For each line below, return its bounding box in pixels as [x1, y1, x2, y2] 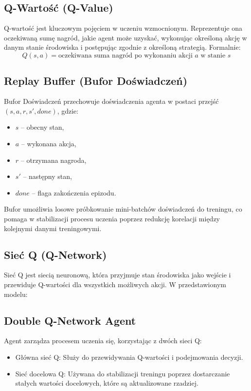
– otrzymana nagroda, [20, 155, 87, 165]
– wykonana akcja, [21, 138, 76, 148]
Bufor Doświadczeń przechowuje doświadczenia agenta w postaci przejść [4, 96, 219, 106]
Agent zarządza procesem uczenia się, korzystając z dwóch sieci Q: [4, 335, 202, 346]
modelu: [4, 289, 28, 299]
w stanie [200, 52, 226, 59]
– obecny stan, [21, 122, 64, 132]
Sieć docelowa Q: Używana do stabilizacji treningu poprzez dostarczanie [15, 368, 230, 378]
